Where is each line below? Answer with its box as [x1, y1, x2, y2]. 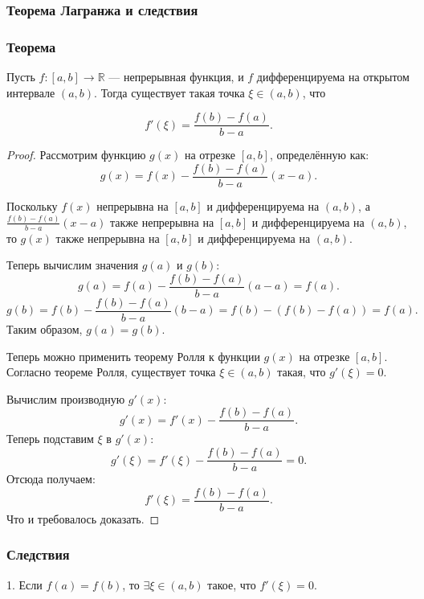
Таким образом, [6, 321, 83, 338]
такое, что [207, 576, 256, 593]
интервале [6, 84, 55, 101]
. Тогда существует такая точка [94, 84, 245, 101]
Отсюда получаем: [6, 470, 96, 487]
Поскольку [6, 197, 58, 214]
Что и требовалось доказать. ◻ [6, 510, 160, 527]
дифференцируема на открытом [256, 68, 410, 85]
